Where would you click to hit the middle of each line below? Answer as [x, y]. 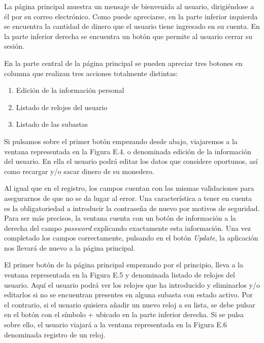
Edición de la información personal [70, 90]
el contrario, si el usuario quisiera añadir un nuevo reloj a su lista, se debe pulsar [130, 304]
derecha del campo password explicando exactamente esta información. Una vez [128, 228]
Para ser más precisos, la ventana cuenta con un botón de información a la [120, 218]
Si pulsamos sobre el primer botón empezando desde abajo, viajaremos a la [121, 141]
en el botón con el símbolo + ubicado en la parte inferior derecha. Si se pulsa [124, 314]
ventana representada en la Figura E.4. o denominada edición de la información [128, 151]
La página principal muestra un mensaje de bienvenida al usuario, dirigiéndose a [129, 6]
